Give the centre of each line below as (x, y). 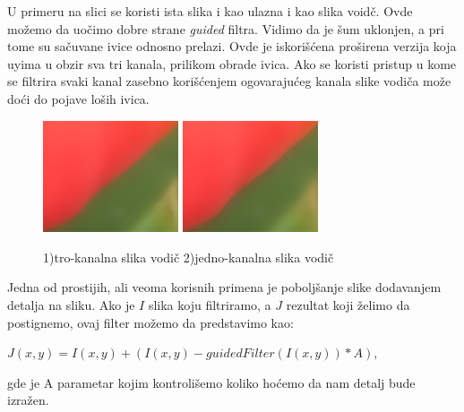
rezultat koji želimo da (348, 304)
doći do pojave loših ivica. (78, 98)
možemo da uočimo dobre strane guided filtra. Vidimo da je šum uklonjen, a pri (226, 28)
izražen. (28, 400)
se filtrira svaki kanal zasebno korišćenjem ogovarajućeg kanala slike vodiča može (229, 81)
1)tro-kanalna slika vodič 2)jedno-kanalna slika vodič (189, 257)
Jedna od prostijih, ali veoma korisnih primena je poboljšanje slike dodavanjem (224, 287)
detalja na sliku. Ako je (71, 304)
